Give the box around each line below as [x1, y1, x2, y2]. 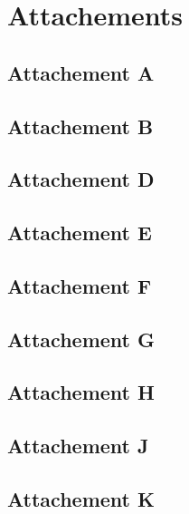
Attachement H [7, 378, 155, 406]
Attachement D [7, 165, 155, 193]
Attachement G [7, 325, 155, 353]
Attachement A [7, 58, 155, 86]
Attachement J [7, 432, 149, 460]
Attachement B [7, 112, 154, 140]
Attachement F [7, 271, 152, 299]
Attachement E [7, 218, 152, 247]
